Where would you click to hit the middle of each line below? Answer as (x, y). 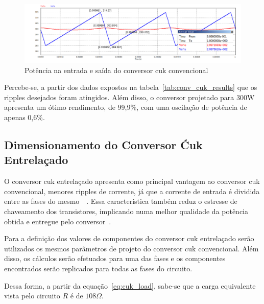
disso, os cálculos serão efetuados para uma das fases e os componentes (115, 258)
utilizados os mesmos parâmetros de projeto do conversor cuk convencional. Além (131, 248)
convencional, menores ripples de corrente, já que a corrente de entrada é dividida (132, 191)
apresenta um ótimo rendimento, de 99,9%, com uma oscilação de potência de (126, 107)
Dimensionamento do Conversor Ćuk (103, 145)
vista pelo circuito (32, 296)
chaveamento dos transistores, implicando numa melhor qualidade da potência (126, 211)
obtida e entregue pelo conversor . (58, 221)
